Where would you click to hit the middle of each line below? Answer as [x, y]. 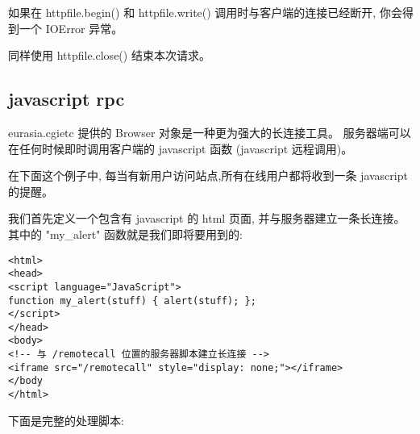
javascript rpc [67, 99]
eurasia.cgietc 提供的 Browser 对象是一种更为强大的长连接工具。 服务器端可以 [210, 132]
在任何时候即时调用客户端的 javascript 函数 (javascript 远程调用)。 [181, 148]
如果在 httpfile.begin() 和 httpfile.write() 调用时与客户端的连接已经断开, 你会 [205, 12]
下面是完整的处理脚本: [66, 420]
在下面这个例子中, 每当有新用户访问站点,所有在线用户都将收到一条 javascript [208, 175]
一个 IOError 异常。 [71, 28]
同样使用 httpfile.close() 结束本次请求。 [109, 55]
